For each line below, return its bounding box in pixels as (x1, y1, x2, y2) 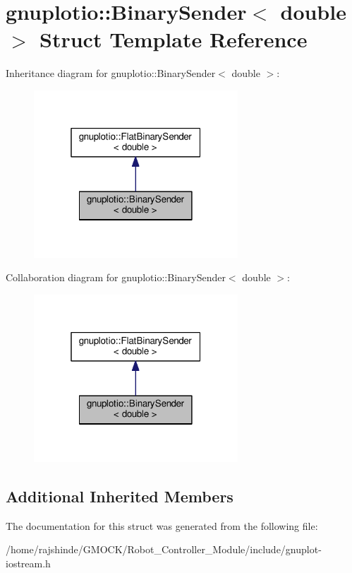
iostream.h (6, 555, 51, 570)
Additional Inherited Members (6, 485, 233, 507)
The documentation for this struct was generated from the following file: (6, 518, 318, 533)
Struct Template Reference (40, 25, 308, 54)
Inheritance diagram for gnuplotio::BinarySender (6, 66, 216, 81)
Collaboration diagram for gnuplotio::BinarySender (6, 270, 226, 285)
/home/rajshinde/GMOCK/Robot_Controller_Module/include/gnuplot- (6, 542, 322, 557)
